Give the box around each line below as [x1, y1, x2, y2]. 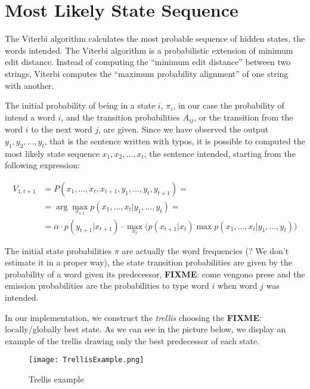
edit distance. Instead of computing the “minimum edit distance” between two [5, 55, 291, 68]
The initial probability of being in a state [5, 99, 156, 112]
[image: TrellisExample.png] [29, 356, 144, 365]
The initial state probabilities [5, 244, 112, 257]
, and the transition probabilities [61, 110, 180, 123]
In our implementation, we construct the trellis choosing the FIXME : [5, 311, 262, 323]
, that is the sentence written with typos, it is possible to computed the [44, 134, 305, 147]
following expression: [5, 159, 80, 171]
